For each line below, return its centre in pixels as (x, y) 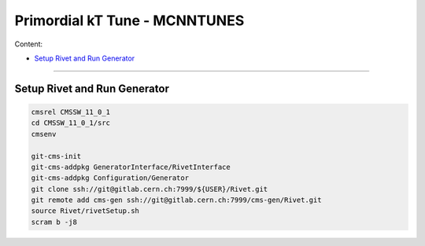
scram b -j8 (54, 222)
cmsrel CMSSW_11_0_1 (70, 112)
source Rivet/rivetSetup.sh (85, 211)
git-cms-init (56, 156)
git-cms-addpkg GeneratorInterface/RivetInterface (131, 167)
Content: (29, 44)
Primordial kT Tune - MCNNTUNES (129, 20)
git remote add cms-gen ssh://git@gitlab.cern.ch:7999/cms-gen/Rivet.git (176, 200)
